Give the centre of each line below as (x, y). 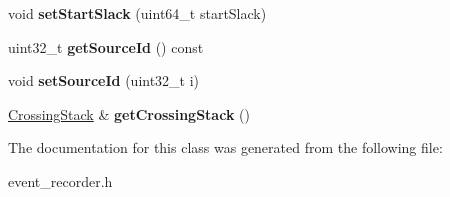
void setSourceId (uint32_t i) (104, 80)
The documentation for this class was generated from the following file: (225, 147)
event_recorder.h (60, 180)
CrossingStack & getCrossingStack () (129, 113)
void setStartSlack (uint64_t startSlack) (137, 13)
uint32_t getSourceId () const (106, 46)
